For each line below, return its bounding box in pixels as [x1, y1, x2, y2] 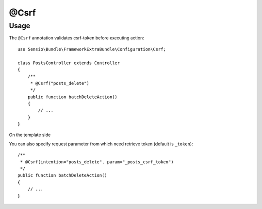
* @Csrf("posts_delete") [30, 80, 90, 86]
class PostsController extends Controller [17, 60, 120, 66]
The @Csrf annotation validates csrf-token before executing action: [9, 35, 144, 41]
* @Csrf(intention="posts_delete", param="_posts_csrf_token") [20, 159, 174, 165]
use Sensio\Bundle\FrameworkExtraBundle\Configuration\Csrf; [17, 46, 166, 52]
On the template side [9, 132, 51, 138]
